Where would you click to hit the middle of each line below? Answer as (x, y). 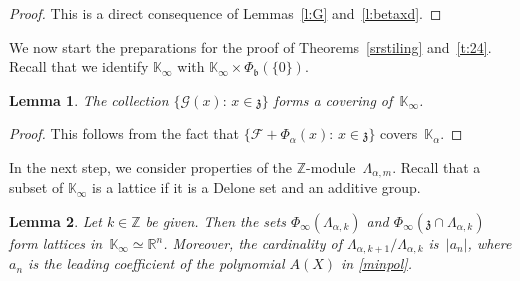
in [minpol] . (376, 263)
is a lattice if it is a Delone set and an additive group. (256, 187)
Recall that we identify (79, 66)
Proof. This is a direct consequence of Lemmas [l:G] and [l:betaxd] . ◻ (225, 13)
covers (399, 133)
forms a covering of (333, 99)
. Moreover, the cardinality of (252, 243)
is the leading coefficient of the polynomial (156, 263)
